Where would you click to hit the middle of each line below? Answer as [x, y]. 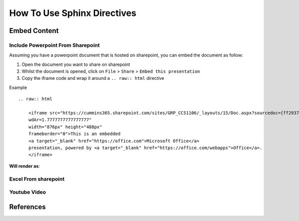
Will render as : [24, 166]
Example [18, 87]
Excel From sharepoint [37, 179]
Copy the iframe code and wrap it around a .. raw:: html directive [93, 78]
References [27, 207]
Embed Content [34, 31]
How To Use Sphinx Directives [73, 13]
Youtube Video [28, 192]
